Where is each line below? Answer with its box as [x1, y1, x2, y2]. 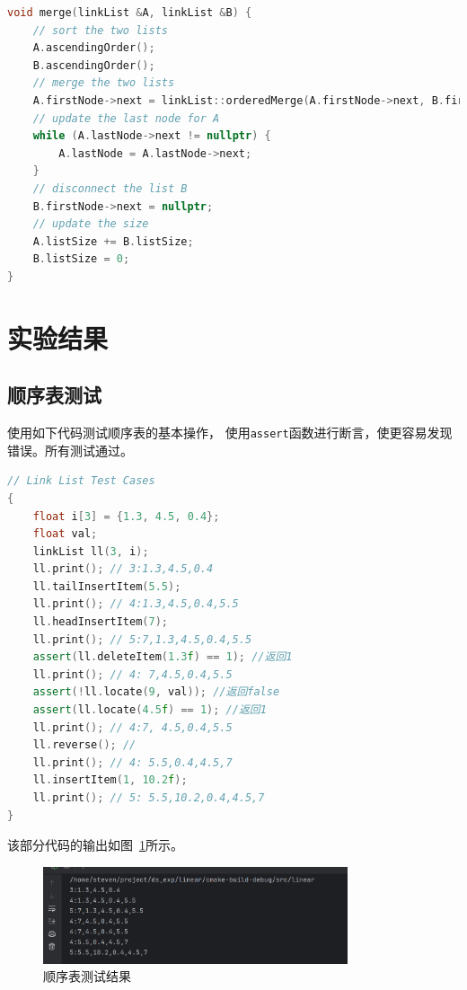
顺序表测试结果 [43, 967, 131, 986]
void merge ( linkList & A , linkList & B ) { [7, 6, 252, 19]
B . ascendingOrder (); [32, 58, 155, 72]
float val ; [32, 527, 98, 541]
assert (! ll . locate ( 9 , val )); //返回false [32, 685, 280, 699]
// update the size [32, 217, 149, 231]
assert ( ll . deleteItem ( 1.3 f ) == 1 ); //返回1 [32, 650, 293, 664]
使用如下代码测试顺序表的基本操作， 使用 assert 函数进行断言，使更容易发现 [7, 423, 453, 442]
